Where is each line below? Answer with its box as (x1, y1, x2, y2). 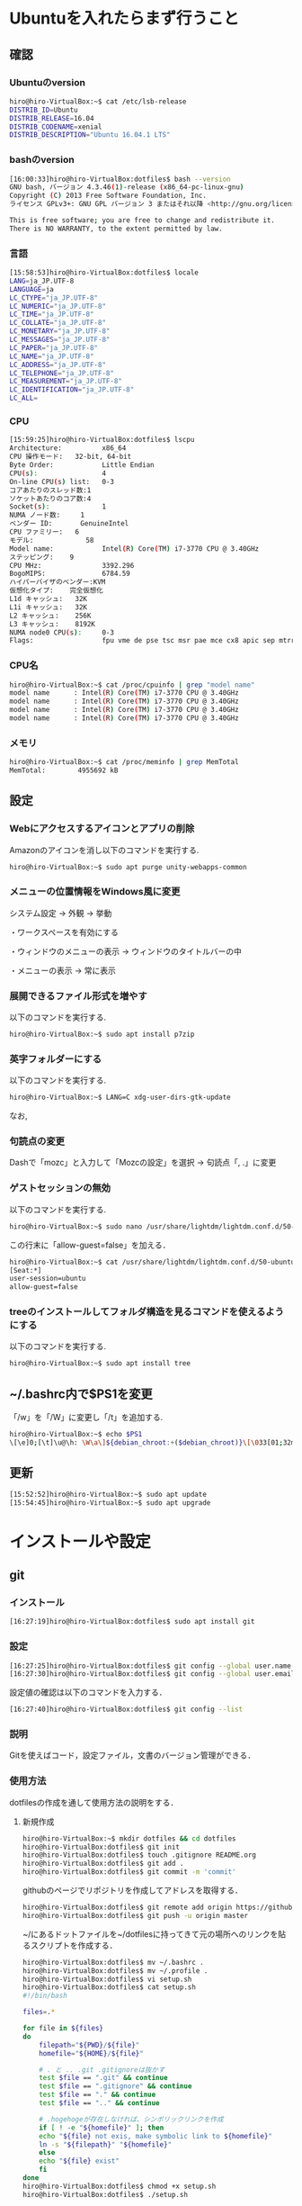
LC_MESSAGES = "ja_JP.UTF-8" (9, 335, 111, 345)
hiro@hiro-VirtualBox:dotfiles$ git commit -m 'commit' (22, 1868, 236, 1877)
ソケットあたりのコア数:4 (9, 494, 92, 503)
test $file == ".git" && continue (39, 2074, 168, 2083)
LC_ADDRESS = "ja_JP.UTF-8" (9, 360, 106, 369)
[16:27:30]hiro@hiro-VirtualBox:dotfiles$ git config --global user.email (9, 1670, 296, 1679)
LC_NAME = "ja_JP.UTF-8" (9, 352, 94, 361)
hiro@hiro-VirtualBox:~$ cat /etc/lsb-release (9, 96, 187, 106)
